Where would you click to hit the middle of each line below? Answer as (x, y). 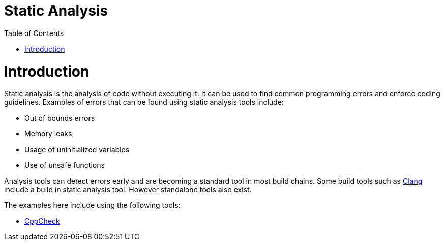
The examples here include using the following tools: (92, 205)
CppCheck (42, 221)
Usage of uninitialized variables (77, 150)
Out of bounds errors (60, 118)
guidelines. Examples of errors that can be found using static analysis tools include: (144, 102)
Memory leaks (48, 134)
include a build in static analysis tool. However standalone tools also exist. (128, 190)
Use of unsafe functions (65, 165)
